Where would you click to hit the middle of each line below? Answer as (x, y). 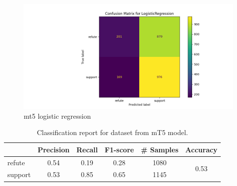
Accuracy (201, 149)
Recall (87, 149)
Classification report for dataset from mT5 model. (112, 132)
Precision (54, 149)
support (19, 174)
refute (16, 162)
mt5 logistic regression (58, 116)
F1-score (119, 149)
